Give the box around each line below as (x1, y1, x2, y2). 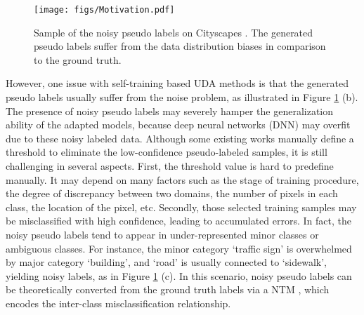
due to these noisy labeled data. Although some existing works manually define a (6, 130, 354, 145)
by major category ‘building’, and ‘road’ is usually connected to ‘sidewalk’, (6, 255, 327, 269)
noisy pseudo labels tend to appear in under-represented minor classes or (6, 227, 319, 241)
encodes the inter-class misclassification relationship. (6, 295, 231, 310)
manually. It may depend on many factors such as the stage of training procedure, (6, 172, 359, 187)
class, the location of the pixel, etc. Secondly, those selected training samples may (6, 199, 357, 214)
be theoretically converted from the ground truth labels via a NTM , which (6, 282, 330, 297)
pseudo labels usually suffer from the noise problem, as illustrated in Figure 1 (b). (6, 90, 358, 105)
